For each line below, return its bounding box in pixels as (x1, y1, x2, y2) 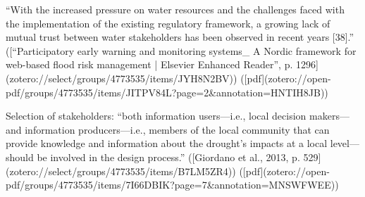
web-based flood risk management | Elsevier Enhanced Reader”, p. (6, 57, 293, 72)
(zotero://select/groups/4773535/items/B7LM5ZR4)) (6, 163, 236, 178)
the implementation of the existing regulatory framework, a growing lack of (6, 15, 330, 30)
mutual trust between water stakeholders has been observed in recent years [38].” (6, 30, 354, 44)
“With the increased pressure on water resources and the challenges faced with (6, 2, 345, 16)
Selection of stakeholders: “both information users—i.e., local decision (6, 108, 307, 123)
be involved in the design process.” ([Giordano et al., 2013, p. (37, 149, 300, 164)
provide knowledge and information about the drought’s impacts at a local (6, 136, 328, 151)
